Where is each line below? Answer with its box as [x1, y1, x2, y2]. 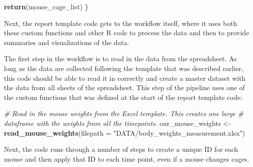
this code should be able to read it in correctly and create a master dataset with [4, 72, 246, 83]
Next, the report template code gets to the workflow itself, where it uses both [4, 18, 237, 28]
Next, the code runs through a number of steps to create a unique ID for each [4, 144, 238, 154]
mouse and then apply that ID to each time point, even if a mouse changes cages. [4, 153, 249, 164]
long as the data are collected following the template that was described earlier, [4, 63, 244, 73]
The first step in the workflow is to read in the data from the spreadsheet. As [4, 53, 237, 64]
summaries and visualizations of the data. [4, 37, 129, 47]
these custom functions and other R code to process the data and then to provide [4, 27, 249, 38]
